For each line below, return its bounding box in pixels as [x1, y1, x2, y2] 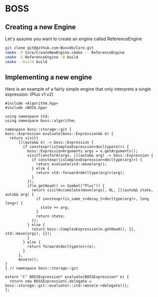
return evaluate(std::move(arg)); [36, 162, 107, 167]
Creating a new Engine [5, 23, 76, 31]
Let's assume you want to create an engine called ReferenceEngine [5, 36, 142, 42]
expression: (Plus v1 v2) [5, 91, 54, 97]
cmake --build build [5, 59, 48, 64]
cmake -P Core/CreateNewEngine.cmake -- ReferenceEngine [5, 50, 125, 55]
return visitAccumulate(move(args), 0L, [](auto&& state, [31, 188, 154, 193]
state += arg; [40, 205, 70, 210]
